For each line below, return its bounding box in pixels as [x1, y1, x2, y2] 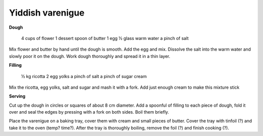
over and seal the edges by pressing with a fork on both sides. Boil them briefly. [9, 109, 169, 115]
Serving [9, 93, 26, 99]
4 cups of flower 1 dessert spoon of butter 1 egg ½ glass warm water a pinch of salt [21, 35, 189, 41]
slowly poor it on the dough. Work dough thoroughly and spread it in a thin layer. [9, 53, 170, 59]
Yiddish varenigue [9, 7, 85, 18]
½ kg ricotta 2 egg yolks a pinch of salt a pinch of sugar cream [21, 73, 147, 79]
